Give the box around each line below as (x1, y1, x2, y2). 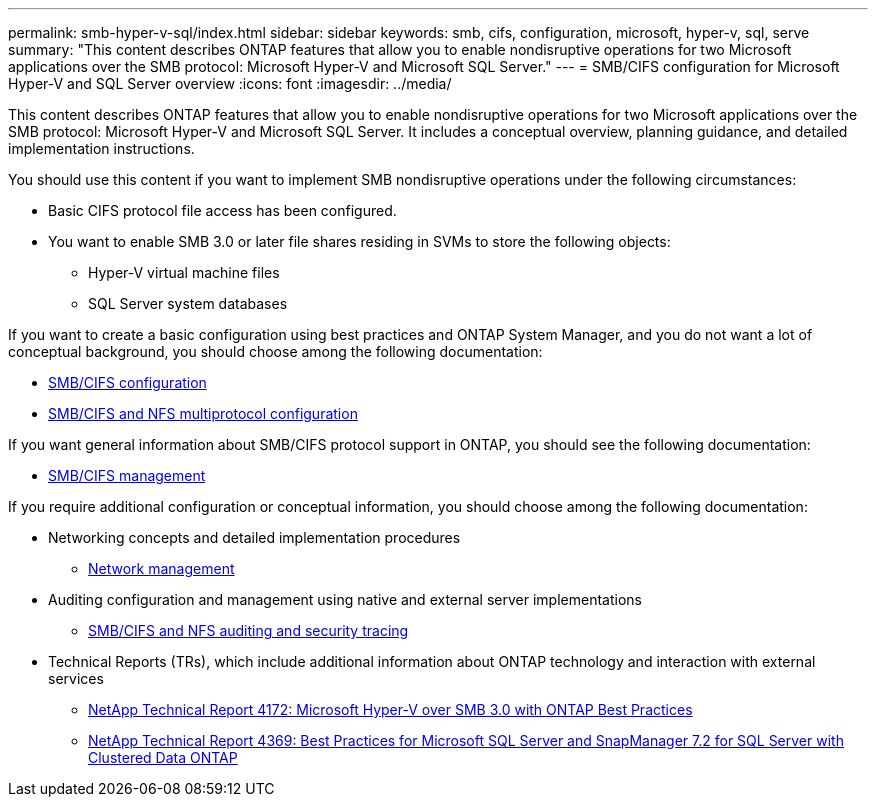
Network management (88, 560, 235, 577)
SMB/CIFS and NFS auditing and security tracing (88, 622, 409, 639)
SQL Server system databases (88, 295, 288, 312)
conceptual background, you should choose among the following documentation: (8, 343, 543, 360)
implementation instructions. (8, 140, 195, 157)
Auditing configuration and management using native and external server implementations (48, 591, 642, 608)
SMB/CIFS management (48, 467, 206, 484)
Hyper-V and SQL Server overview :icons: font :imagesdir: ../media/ (8, 75, 452, 92)
